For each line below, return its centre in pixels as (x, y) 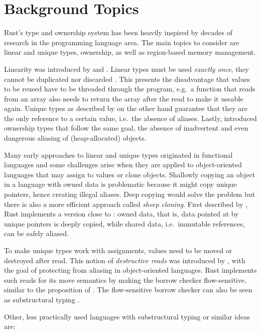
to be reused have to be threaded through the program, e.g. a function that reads (130, 89)
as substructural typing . (42, 299)
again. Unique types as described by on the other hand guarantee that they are (126, 108)
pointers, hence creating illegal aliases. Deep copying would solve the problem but (129, 194)
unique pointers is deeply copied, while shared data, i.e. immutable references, (124, 223)
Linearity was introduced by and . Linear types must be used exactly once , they (127, 69)
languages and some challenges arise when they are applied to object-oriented (123, 164)
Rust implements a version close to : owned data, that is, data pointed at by (121, 214)
